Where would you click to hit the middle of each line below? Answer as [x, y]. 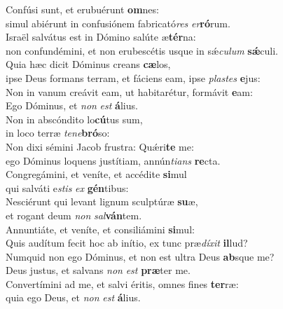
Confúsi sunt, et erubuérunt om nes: [82, 9]
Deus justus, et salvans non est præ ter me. [98, 270]
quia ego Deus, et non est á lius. [73, 297]
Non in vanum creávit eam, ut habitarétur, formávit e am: [129, 91]
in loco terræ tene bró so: [58, 133]
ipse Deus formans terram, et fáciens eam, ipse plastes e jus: [133, 77]
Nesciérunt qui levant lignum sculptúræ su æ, [102, 201]
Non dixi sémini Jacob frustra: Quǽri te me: [100, 146]
